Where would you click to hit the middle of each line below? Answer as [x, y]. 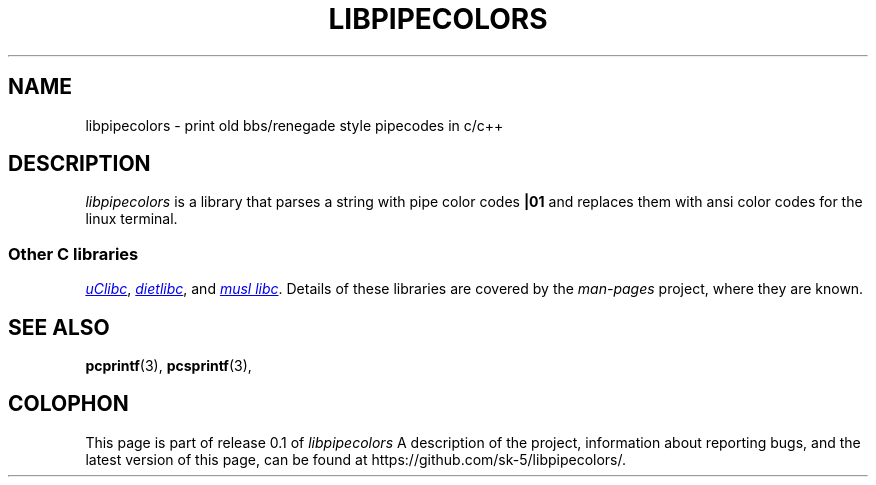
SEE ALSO [59, 327]
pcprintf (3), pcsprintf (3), [168, 366]
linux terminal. [131, 219]
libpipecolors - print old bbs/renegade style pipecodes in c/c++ [294, 125]
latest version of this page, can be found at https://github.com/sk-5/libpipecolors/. [356, 459]
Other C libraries [73, 253]
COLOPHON [68, 404]
